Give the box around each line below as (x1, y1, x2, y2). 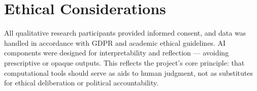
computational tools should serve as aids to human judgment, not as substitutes (4, 67, 253, 78)
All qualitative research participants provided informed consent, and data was (4, 27, 246, 38)
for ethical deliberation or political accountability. (4, 77, 158, 88)
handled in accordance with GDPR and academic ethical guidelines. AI (4, 37, 226, 48)
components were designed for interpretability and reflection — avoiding (4, 47, 229, 58)
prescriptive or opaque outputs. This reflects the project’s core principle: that (4, 57, 245, 68)
